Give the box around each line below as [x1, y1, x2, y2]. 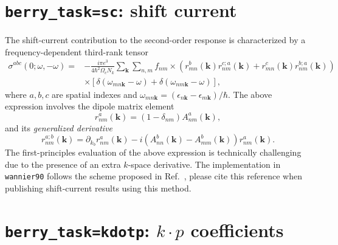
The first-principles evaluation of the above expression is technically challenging [5, 146, 302, 159]
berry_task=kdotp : [5, 217, 150, 242]
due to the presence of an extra [5, 157, 121, 170]
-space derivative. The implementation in [128, 157, 281, 170]
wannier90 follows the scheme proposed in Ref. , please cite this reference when [5, 170, 302, 182]
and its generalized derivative [5, 121, 113, 134]
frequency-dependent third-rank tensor [5, 45, 148, 58]
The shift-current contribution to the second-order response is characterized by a [5, 33, 306, 46]
